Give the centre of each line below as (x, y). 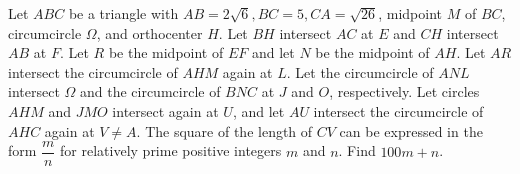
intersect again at (165, 110)
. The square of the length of (224, 130)
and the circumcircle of (150, 91)
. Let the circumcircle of (360, 71)
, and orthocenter (149, 32)
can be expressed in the (411, 130)
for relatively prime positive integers (171, 150)
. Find (357, 150)
